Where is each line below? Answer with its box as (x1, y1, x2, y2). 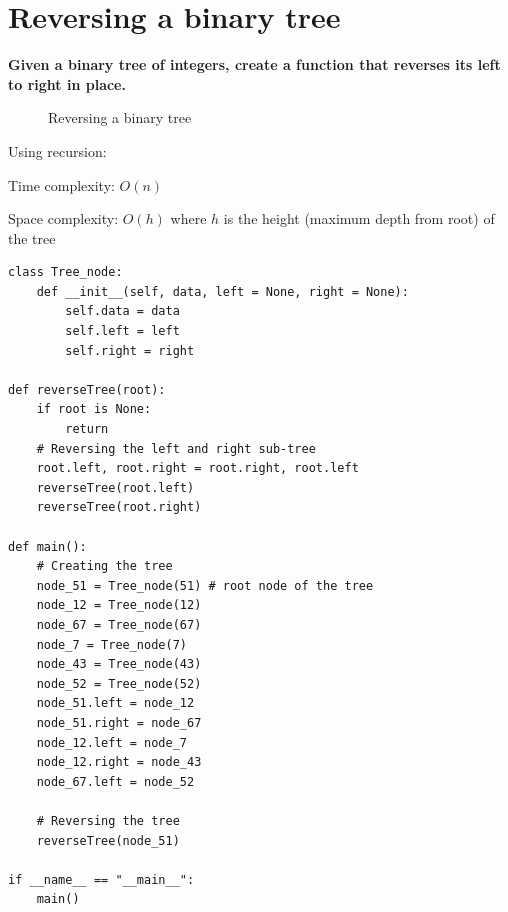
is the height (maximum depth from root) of (223, 208, 495, 229)
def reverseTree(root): (8, 382, 166, 397)
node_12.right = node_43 (36, 755, 202, 770)
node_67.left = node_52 (36, 774, 195, 789)
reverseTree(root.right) (36, 500, 202, 515)
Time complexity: (8, 174, 115, 195)
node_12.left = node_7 (36, 735, 187, 750)
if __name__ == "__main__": (8, 872, 195, 887)
